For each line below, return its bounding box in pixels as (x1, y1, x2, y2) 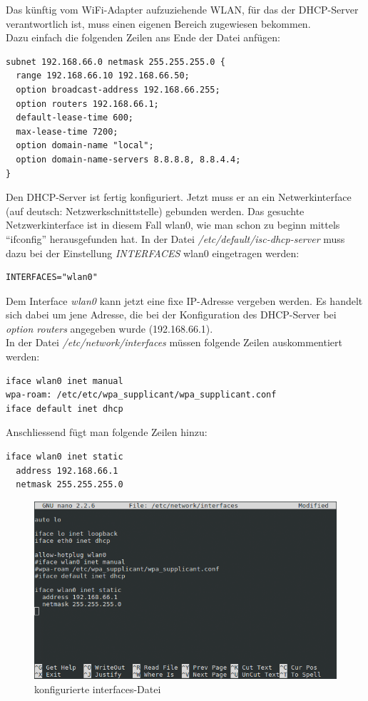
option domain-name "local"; (16, 140, 154, 151)
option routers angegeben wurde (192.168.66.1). (6, 321, 213, 336)
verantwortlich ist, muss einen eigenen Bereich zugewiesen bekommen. (6, 16, 311, 31)
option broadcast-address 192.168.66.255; (16, 84, 220, 95)
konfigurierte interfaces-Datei (34, 682, 161, 697)
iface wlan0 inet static (6, 452, 123, 462)
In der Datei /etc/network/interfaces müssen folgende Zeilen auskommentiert (6, 335, 342, 350)
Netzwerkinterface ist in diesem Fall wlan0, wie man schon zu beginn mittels (6, 217, 340, 232)
